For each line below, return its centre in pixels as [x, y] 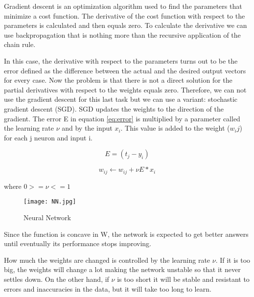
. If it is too [233, 260]
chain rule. [20, 44]
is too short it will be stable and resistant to [183, 279]
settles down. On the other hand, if [57, 279]
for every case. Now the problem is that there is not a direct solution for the [118, 80]
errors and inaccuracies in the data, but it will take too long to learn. [108, 288]
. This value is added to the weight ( [175, 128]
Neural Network [47, 217]
